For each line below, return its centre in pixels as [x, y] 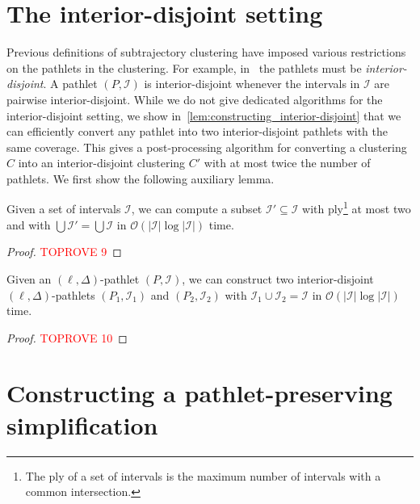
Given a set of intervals [64, 209]
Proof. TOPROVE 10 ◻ [67, 337]
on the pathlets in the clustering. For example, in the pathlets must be [184, 67]
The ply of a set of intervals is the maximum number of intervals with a [203, 475]
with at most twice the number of [287, 163]
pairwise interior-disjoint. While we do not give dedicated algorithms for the [195, 99]
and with [29, 224]
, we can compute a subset [197, 209]
